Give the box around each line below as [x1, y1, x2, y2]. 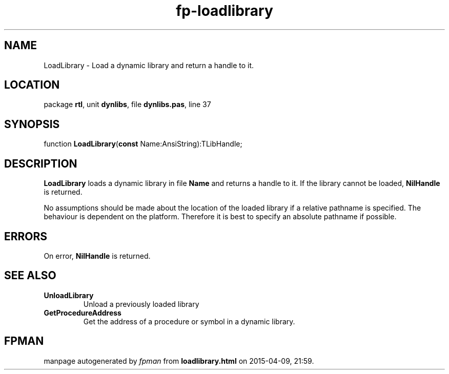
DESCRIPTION [4, 157, 77, 170]
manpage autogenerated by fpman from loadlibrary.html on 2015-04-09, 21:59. [44, 356, 314, 365]
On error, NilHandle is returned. [44, 251, 151, 260]
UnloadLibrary [44, 290, 94, 300]
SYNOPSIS [4, 117, 60, 131]
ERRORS [4, 230, 48, 243]
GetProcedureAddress [44, 308, 121, 317]
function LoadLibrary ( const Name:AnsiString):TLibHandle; [44, 139, 242, 149]
